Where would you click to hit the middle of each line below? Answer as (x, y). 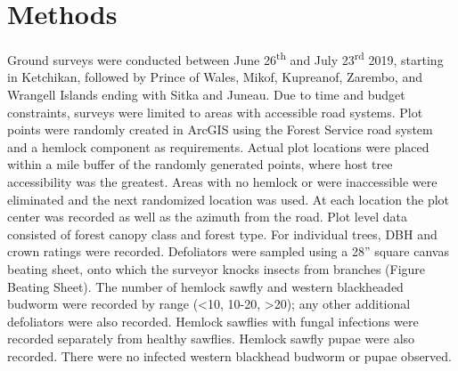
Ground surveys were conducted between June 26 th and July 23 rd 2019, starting (225, 58)
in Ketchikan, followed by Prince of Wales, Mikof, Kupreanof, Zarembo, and (215, 77)
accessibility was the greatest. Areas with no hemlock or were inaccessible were (222, 181)
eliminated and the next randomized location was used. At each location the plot (229, 199)
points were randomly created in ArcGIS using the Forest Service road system (220, 129)
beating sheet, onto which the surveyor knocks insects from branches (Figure (217, 268)
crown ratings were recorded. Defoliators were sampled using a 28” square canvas (228, 251)
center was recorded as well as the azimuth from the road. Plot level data (207, 217)
